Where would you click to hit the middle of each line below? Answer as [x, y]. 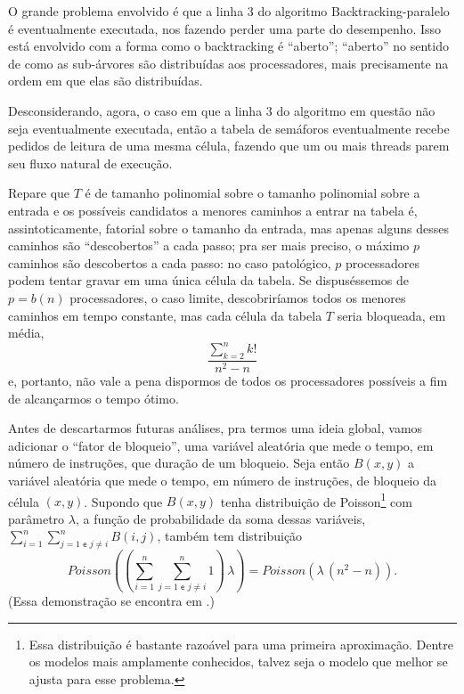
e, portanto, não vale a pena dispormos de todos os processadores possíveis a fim [228, 381]
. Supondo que [123, 501]
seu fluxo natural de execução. [90, 163]
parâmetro [37, 518]
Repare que [39, 193]
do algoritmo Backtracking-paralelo [354, 11]
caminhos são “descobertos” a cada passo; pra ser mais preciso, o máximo [209, 245]
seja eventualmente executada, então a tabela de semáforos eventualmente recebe [229, 128]
